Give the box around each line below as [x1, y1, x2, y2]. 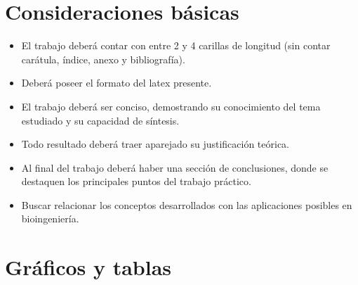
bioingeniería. [21, 211, 79, 226]
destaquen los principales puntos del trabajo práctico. [21, 174, 251, 189]
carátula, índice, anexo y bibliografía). [21, 51, 185, 66]
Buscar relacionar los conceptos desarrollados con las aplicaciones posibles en [21, 197, 352, 212]
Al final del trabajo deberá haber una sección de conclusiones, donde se [21, 160, 329, 175]
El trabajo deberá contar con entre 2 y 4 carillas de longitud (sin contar [21, 38, 331, 53]
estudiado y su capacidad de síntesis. [21, 113, 180, 127]
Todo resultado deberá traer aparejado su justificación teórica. [21, 137, 290, 151]
